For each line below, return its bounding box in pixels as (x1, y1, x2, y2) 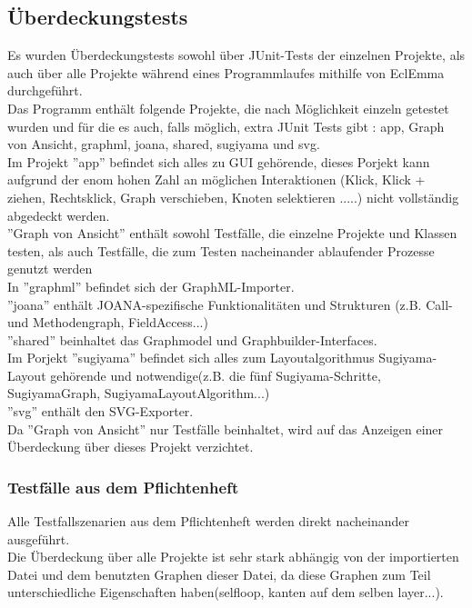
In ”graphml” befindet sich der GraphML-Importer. (7, 276, 295, 295)
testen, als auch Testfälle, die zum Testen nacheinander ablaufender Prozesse (7, 241, 435, 260)
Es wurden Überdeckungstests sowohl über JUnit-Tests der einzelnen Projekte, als (7, 45, 466, 65)
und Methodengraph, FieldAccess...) (7, 313, 208, 332)
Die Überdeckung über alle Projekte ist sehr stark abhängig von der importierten (7, 547, 459, 566)
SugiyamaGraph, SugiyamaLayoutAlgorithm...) (7, 384, 270, 403)
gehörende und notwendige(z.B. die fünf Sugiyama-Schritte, (50, 365, 381, 384)
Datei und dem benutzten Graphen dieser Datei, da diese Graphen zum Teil (7, 564, 431, 583)
